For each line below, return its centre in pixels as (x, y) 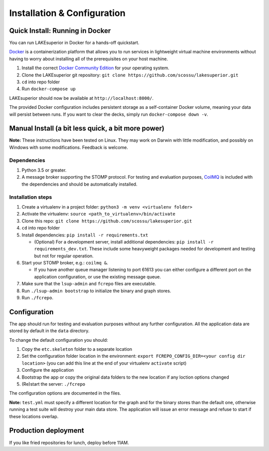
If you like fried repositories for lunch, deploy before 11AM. (69, 443)
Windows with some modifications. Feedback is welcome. (69, 147)
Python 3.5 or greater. (44, 170)
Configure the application (48, 370)
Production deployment (47, 431)
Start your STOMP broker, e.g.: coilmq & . (65, 263)
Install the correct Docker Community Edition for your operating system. (95, 68)
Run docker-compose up (49, 89)
